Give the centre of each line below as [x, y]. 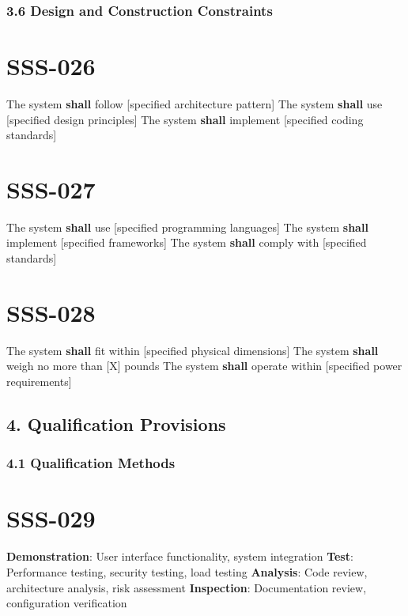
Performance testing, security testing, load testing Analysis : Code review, [187, 571]
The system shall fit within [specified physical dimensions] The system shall [193, 350]
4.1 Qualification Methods [91, 463]
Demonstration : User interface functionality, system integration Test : [180, 556]
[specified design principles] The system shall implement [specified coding [185, 119]
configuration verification [67, 603]
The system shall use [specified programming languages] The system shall [187, 227]
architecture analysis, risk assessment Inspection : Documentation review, [187, 587]
